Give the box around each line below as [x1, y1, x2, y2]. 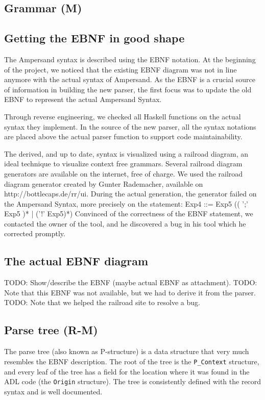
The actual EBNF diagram [4, 253, 149, 269]
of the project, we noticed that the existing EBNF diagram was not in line [4, 64, 237, 74]
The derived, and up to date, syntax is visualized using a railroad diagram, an [4, 148, 249, 159]
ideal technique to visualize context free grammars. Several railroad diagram [4, 158, 243, 169]
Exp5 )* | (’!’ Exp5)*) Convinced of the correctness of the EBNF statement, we [4, 208, 253, 219]
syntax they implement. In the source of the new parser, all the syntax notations [4, 121, 256, 132]
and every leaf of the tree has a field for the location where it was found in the [4, 366, 250, 377]
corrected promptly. [4, 228, 65, 239]
